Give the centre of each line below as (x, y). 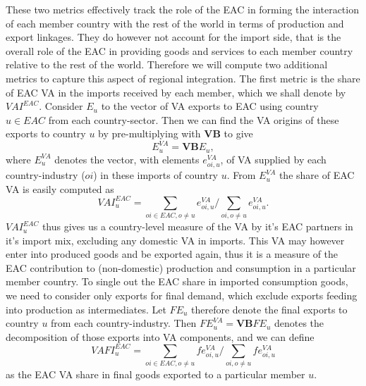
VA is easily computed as (60, 188)
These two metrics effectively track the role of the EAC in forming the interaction (182, 9)
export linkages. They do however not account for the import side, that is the (173, 37)
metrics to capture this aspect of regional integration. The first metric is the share (183, 78)
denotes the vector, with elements (127, 159)
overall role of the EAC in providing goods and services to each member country (179, 50)
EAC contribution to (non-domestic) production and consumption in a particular (181, 267)
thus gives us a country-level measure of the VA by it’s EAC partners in (197, 226)
